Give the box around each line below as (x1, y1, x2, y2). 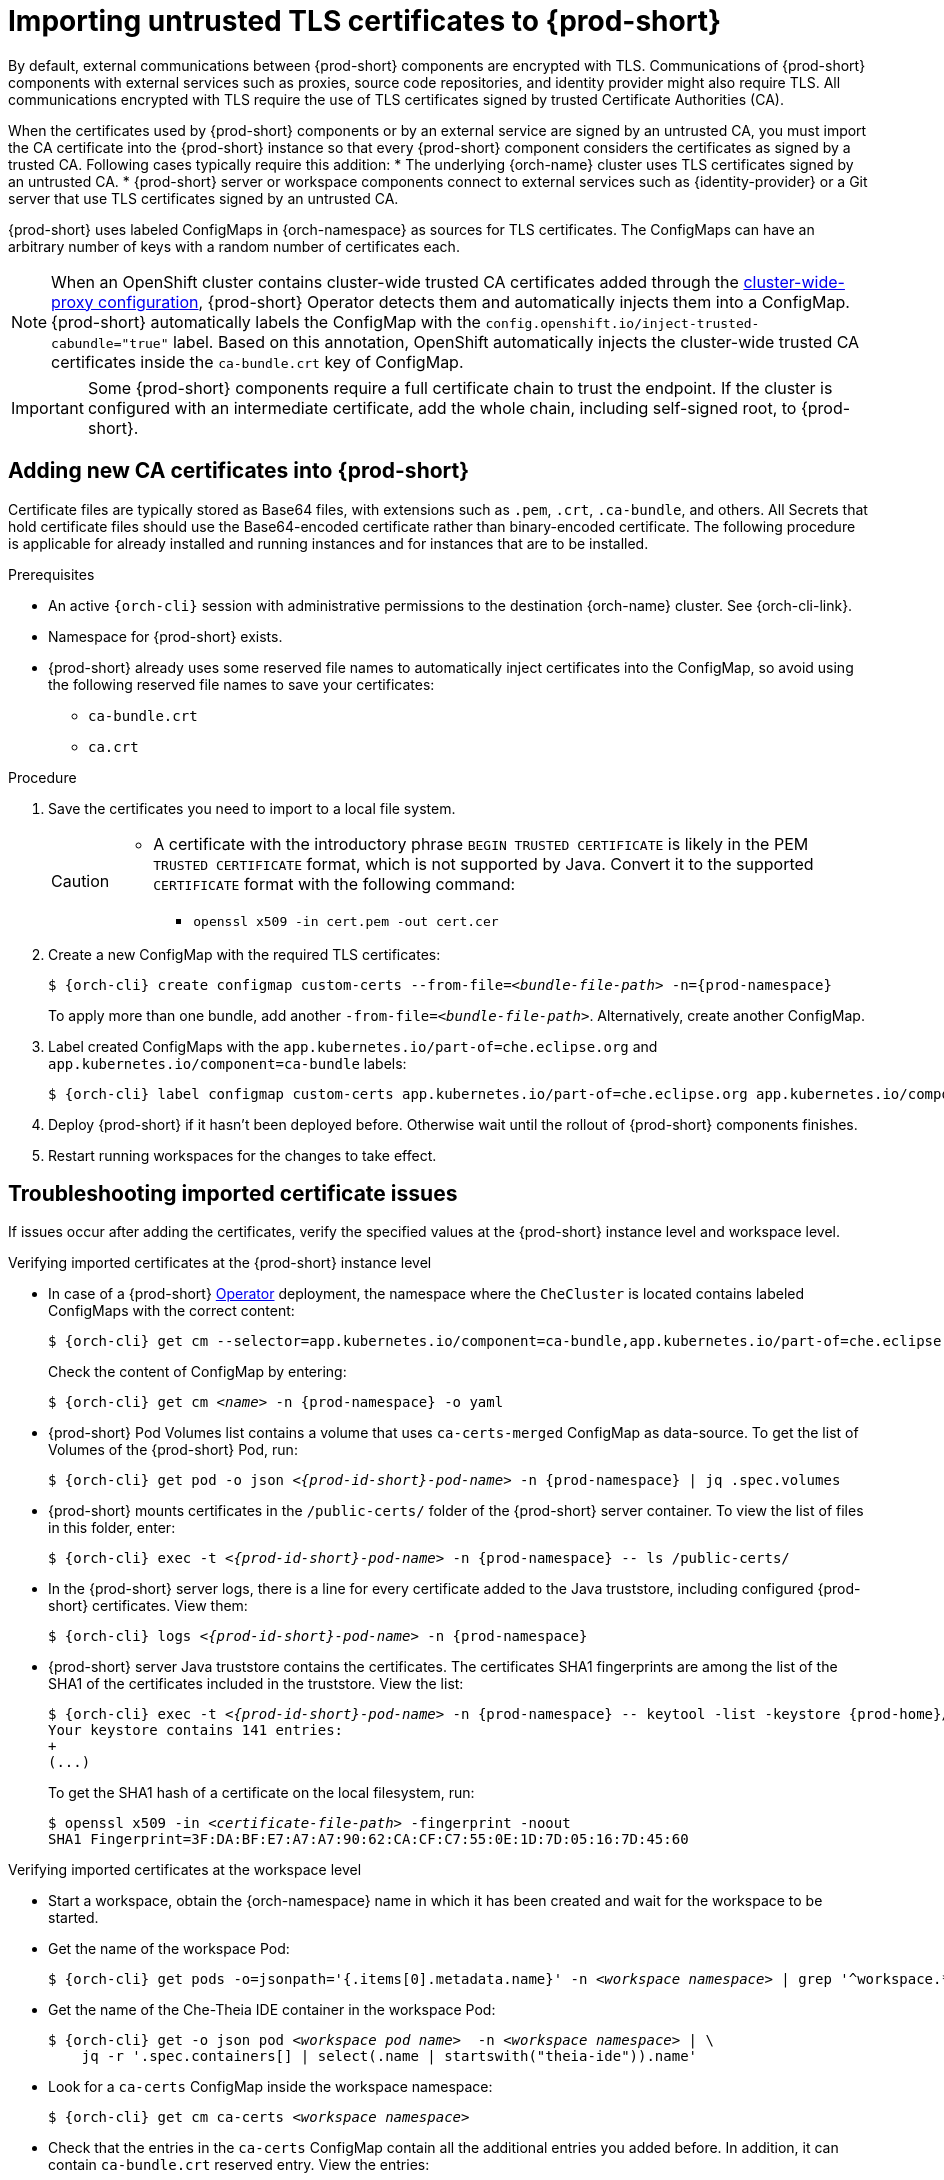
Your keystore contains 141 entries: (48, 1722, 344, 1739)
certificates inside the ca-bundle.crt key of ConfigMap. (51, 351, 464, 372)
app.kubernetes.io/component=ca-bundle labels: (48, 1054, 407, 1072)
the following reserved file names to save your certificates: (48, 675, 435, 693)
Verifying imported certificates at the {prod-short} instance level (8, 1254, 432, 1272)
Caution (51, 871, 110, 892)
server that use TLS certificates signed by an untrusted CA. (8, 189, 399, 207)
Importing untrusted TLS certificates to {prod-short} (8, 4, 722, 38)
